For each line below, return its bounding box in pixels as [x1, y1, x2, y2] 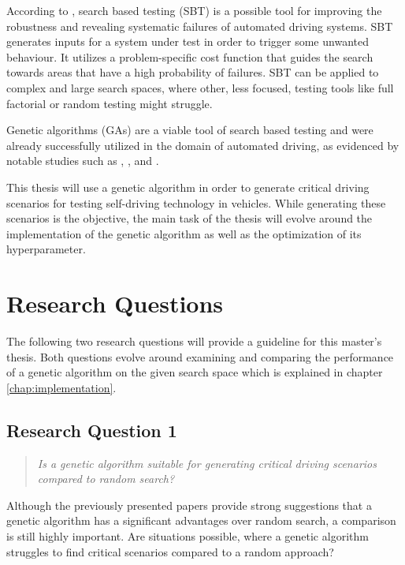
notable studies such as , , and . [6, 152, 159, 169]
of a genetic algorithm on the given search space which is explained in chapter [6, 364, 383, 380]
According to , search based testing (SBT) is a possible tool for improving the [6, 2, 382, 18]
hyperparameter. [6, 241, 86, 257]
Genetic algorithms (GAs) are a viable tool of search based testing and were [6, 122, 373, 138]
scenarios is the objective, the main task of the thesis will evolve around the [6, 210, 373, 226]
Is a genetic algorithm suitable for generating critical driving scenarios [37, 455, 377, 471]
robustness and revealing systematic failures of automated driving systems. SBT [6, 17, 393, 34]
